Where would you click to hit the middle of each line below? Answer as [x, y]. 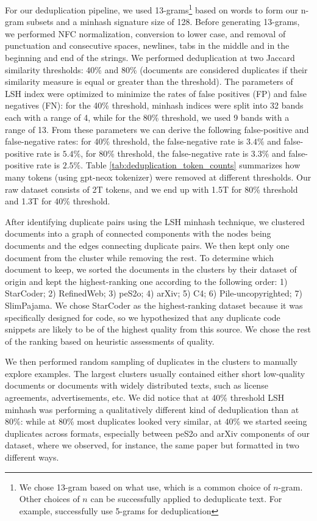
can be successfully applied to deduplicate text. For [186, 499]
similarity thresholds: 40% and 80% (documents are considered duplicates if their [156, 69]
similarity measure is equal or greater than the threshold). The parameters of [149, 81]
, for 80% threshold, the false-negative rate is [165, 153]
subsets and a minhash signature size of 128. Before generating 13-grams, [163, 22]
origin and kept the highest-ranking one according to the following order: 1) [146, 281]
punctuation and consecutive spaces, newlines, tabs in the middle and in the [147, 45]
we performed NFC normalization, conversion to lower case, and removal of [145, 33]
